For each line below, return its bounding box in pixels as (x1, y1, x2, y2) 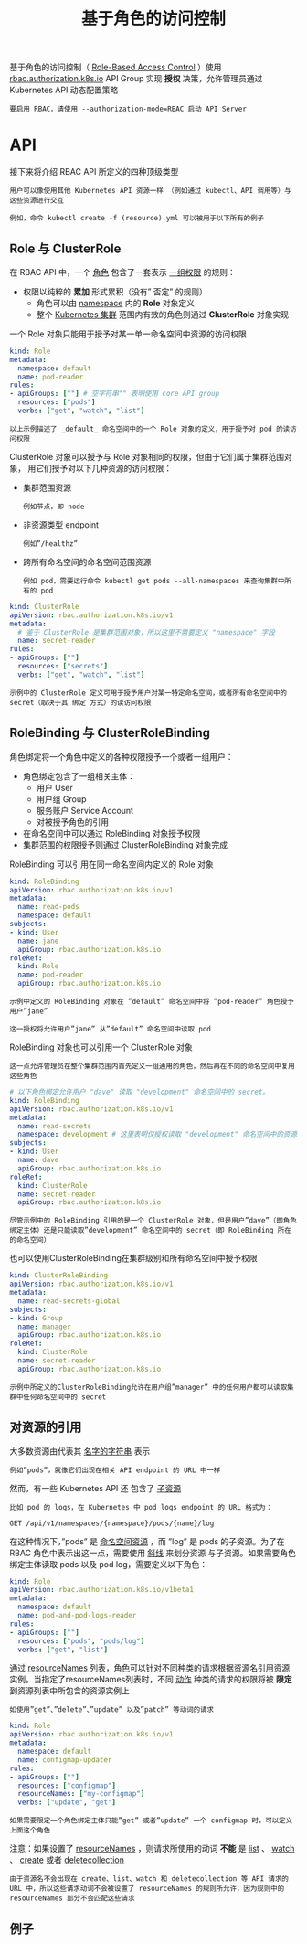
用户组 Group (36, 793, 87, 805)
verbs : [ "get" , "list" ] (17, 1645, 108, 1654)
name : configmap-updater (17, 1755, 112, 1765)
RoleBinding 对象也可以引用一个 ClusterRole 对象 (9, 1041, 194, 1052)
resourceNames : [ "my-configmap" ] (17, 1789, 145, 1799)
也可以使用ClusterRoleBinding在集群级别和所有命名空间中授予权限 (9, 1253, 258, 1264)
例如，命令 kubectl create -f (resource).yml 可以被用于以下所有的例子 (9, 214, 265, 223)
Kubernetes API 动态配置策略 (9, 84, 119, 96)
